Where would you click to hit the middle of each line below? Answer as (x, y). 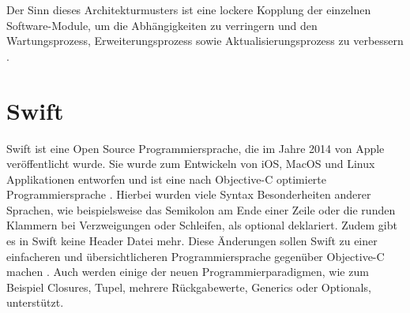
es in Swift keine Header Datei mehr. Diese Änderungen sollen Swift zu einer (192, 241)
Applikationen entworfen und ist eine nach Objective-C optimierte (167, 179)
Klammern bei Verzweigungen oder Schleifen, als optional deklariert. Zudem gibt (202, 225)
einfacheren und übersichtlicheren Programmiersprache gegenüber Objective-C (196, 256)
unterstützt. (35, 302)
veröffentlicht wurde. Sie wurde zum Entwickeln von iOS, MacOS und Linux (191, 164)
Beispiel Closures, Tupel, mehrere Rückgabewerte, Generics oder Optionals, (189, 287)
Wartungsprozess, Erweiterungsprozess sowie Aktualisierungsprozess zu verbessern (205, 41)
